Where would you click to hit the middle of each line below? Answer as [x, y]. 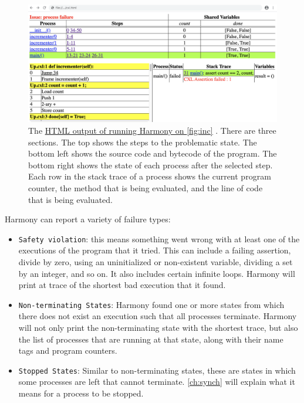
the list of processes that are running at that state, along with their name [151, 339]
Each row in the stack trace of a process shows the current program [150, 176]
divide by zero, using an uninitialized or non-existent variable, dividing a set [156, 262]
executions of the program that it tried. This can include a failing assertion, [155, 250]
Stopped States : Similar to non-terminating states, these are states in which [157, 370]
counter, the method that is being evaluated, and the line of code [146, 187]
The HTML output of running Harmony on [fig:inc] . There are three [152, 130]
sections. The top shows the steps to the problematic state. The [143, 142]
